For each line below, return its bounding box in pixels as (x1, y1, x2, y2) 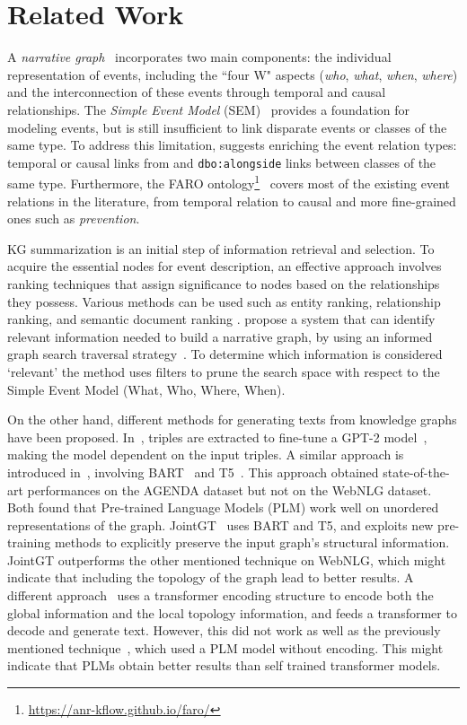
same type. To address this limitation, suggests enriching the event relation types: (7, 135, 457, 154)
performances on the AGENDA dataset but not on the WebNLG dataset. (27, 480, 432, 499)
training (7, 533, 51, 552)
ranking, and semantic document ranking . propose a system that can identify (7, 310, 436, 328)
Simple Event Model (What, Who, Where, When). (7, 380, 286, 398)
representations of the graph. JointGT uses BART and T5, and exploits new (7, 515, 434, 534)
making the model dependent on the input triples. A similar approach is (7, 445, 404, 464)
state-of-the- (383, 462, 450, 481)
